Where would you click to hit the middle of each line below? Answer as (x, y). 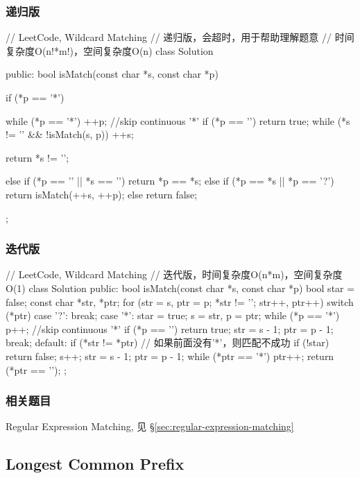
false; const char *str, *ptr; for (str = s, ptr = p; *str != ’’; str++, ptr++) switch (180, 301)
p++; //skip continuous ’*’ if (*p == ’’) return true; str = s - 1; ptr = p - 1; (170, 328)
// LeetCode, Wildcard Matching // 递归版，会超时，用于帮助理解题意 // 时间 (180, 37)
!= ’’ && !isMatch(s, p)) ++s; (70, 134)
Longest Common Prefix (95, 464)
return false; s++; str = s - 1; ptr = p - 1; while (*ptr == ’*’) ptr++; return (170, 356)
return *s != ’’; (37, 157)
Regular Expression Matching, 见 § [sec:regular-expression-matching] (150, 426)
